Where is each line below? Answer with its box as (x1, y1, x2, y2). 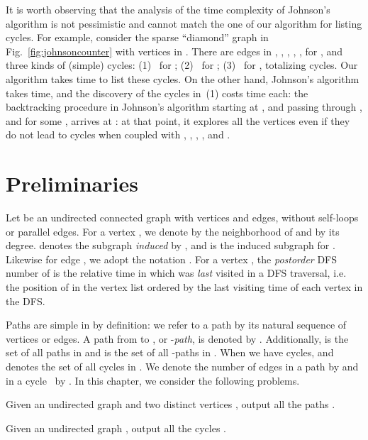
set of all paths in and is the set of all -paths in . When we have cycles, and (6, 345, 334, 360)
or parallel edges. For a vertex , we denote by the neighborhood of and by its (6, 224, 340, 238)
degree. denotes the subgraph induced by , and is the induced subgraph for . (6, 238, 335, 253)
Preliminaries (6, 169, 138, 198)
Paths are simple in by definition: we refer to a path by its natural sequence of (6, 317, 347, 332)
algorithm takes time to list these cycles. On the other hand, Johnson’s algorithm (6, 71, 359, 86)
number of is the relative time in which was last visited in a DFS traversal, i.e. (6, 265, 347, 280)
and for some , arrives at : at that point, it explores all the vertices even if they (6, 113, 350, 128)
